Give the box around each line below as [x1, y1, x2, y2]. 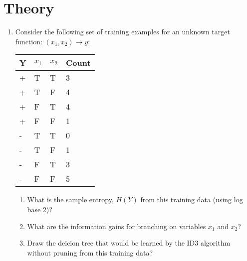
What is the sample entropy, [27, 194, 114, 205]
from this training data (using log [140, 194, 243, 205]
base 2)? [27, 204, 52, 214]
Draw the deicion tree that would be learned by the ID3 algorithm [27, 238, 231, 248]
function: [15, 36, 42, 46]
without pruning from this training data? [27, 247, 153, 258]
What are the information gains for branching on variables [27, 221, 206, 231]
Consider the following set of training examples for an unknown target [15, 26, 230, 37]
